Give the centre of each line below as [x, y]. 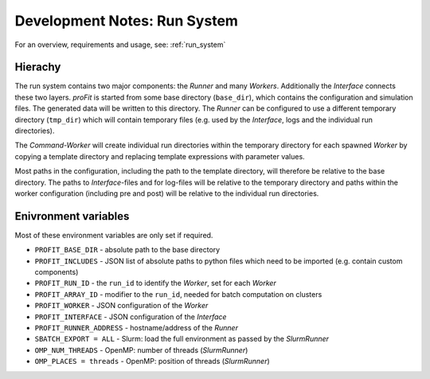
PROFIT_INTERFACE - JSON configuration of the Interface [131, 316]
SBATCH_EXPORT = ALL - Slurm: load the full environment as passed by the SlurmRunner [182, 339]
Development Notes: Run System [127, 21]
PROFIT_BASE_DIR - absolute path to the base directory [127, 250]
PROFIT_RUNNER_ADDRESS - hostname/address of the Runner [137, 328]
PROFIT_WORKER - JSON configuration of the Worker [121, 306]
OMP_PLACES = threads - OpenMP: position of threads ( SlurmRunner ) [152, 361]
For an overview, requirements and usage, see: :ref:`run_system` [120, 45]
